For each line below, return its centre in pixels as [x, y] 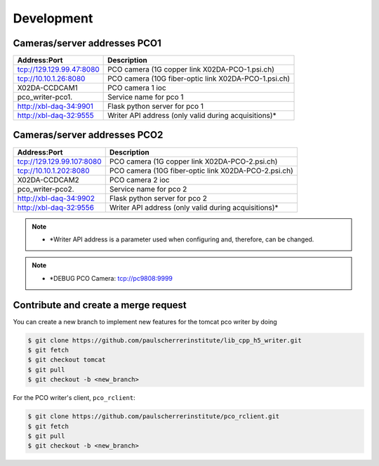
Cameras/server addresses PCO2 [88, 135]
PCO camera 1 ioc [137, 88]
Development [53, 18]
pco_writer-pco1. [45, 97]
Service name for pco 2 [148, 189]
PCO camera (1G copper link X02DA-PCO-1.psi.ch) [191, 69]
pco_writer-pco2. [46, 189]
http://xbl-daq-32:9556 [56, 207]
